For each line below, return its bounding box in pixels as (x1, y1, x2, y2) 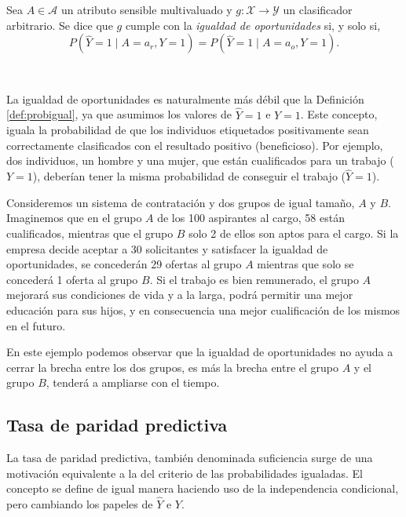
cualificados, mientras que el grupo (6, 224, 174, 241)
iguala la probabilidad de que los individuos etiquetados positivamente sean (6, 122, 369, 138)
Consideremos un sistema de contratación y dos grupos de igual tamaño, (6, 194, 355, 210)
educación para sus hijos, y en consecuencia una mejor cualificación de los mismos (6, 301, 401, 318)
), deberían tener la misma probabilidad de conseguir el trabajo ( (32, 168, 346, 184)
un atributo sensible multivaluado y (60, 2, 232, 17)
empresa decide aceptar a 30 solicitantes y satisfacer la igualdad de (6, 240, 328, 257)
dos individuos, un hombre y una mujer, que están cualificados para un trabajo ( (6, 152, 394, 169)
